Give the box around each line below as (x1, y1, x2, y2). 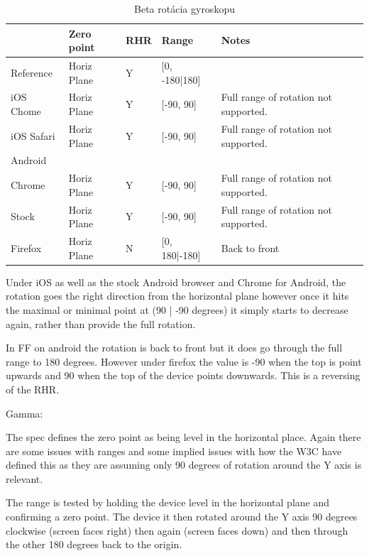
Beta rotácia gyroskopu (134, 1, 235, 16)
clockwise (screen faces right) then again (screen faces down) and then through (6, 523, 348, 538)
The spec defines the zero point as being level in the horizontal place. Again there (6, 430, 361, 445)
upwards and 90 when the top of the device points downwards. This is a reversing (6, 368, 360, 383)
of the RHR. (6, 381, 60, 396)
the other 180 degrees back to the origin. (6, 537, 182, 552)
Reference (11, 65, 53, 80)
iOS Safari (11, 128, 55, 143)
